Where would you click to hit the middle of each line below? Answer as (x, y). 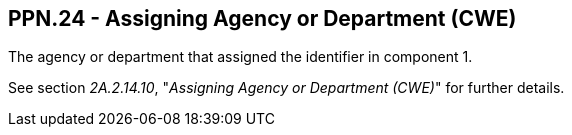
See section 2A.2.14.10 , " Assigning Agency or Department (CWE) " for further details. (286, 88)
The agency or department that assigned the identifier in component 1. (240, 57)
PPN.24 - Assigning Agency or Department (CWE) (262, 18)
